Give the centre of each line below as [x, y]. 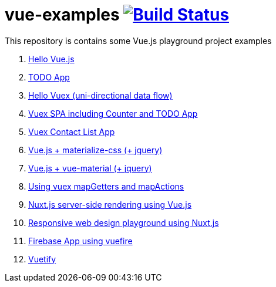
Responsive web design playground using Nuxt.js [124, 222]
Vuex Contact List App [72, 131]
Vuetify [42, 259]
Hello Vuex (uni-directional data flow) [100, 95]
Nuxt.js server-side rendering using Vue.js [110, 204]
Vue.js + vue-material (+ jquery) [90, 168]
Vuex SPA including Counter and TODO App [113, 113]
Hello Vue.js [51, 59]
